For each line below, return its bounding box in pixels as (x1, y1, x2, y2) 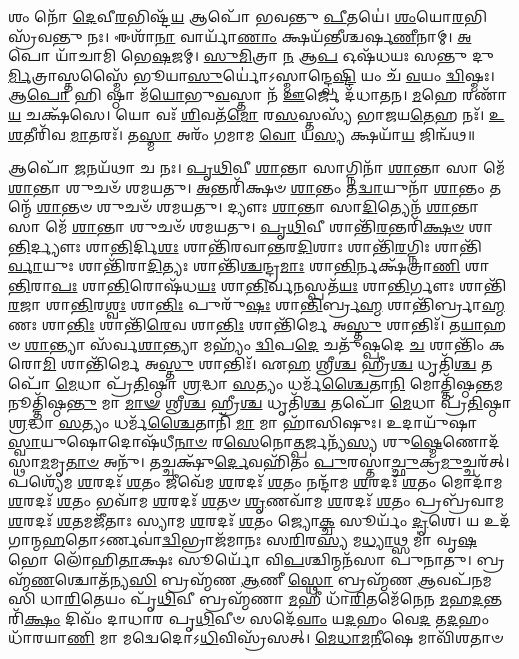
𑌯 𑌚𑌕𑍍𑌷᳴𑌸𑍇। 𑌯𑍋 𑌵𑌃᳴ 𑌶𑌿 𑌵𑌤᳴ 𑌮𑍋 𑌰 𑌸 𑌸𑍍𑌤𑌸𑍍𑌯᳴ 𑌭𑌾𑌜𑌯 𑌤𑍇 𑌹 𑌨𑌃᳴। (8, 103, 485, 124)
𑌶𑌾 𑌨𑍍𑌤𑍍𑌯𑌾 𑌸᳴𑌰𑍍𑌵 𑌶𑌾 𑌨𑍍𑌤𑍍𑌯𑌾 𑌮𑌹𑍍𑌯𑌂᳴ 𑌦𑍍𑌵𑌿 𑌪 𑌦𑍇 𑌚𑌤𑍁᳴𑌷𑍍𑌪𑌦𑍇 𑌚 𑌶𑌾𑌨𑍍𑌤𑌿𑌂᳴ (24, 333, 485, 354)
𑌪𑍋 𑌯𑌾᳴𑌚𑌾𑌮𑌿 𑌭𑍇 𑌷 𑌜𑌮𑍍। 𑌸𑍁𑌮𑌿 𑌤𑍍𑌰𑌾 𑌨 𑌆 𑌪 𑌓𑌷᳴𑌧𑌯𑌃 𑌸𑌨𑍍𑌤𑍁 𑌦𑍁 (8, 45, 494, 66)
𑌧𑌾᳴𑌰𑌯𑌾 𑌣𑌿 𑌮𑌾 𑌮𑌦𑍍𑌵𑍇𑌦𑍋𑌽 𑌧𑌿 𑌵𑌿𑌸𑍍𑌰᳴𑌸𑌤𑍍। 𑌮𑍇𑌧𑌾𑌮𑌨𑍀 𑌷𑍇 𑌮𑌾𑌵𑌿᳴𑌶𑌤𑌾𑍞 (8, 627, 504, 648)
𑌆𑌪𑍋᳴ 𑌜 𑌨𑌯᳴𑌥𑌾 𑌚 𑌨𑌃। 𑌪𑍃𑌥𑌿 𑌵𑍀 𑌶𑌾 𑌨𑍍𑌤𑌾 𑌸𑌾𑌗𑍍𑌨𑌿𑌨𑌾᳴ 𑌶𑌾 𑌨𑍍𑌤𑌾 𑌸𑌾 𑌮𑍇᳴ (8, 157, 506, 178)
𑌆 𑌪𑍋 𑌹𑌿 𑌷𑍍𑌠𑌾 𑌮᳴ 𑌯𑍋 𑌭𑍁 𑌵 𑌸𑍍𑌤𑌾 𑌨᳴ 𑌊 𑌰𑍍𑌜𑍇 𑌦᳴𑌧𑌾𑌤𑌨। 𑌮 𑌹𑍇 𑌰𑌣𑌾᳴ (8, 84, 508, 105)
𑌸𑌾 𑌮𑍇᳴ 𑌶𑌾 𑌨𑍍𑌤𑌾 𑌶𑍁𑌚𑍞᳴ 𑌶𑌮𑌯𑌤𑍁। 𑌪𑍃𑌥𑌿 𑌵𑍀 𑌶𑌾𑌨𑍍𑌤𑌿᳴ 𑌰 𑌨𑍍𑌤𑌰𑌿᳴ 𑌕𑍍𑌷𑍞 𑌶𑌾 (8, 215, 494, 236)
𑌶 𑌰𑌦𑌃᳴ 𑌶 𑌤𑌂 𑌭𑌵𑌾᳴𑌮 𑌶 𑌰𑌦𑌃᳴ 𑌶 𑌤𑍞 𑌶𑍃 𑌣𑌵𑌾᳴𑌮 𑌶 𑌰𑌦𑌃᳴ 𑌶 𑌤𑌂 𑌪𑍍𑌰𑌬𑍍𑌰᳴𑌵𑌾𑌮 (8, 490, 505, 511)
